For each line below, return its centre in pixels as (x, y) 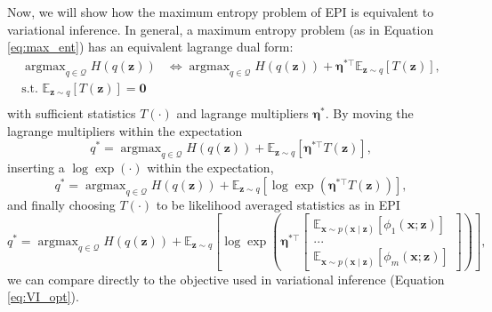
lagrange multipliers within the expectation (125, 130)
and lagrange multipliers (242, 113)
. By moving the (369, 113)
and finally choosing (61, 204)
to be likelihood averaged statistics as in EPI (278, 204)
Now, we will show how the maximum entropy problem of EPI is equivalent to (221, 12)
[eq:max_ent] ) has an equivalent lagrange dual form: (150, 47)
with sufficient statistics (72, 113)
